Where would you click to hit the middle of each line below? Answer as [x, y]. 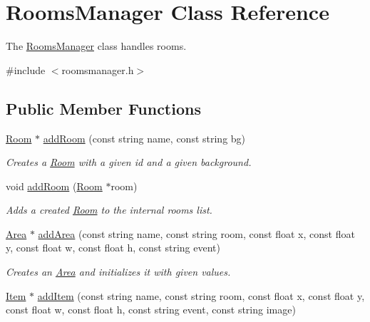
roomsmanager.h [98, 69]
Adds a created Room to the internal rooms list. [109, 210]
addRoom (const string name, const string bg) [144, 138]
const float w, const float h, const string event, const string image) [151, 310]
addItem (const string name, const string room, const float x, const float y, [201, 295]
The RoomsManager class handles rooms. [96, 46]
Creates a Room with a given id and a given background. [129, 162]
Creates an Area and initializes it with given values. [118, 272]
